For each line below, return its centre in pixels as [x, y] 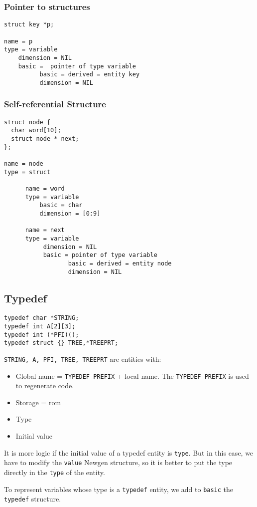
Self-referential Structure [55, 104]
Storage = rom [38, 402]
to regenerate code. [45, 385]
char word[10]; [36, 130]
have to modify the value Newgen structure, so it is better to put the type [118, 462]
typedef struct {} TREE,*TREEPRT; [61, 343]
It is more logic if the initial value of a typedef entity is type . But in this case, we [129, 452]
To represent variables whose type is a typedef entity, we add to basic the [119, 489]
